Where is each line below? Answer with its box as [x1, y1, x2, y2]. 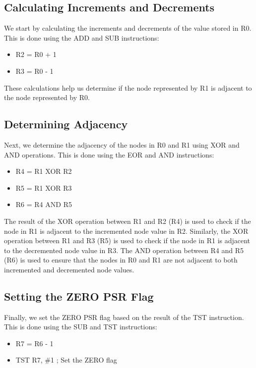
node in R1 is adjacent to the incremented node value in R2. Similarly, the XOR [4, 225, 249, 236]
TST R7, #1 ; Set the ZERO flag [15, 355, 117, 365]
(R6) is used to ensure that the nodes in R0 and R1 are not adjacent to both [4, 255, 238, 265]
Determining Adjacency [4, 116, 128, 132]
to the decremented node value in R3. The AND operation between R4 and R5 [4, 245, 244, 255]
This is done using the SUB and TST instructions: [4, 321, 157, 332]
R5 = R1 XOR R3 [15, 182, 72, 193]
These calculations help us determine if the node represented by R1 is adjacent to [4, 82, 252, 93]
